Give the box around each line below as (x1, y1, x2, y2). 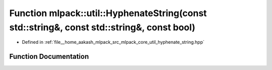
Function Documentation (9, 52, 89, 61)
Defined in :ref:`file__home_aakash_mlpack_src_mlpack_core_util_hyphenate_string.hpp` (22, 39, 205, 45)
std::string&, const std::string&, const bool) (9, 22, 196, 33)
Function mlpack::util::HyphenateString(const (9, 8, 207, 19)
